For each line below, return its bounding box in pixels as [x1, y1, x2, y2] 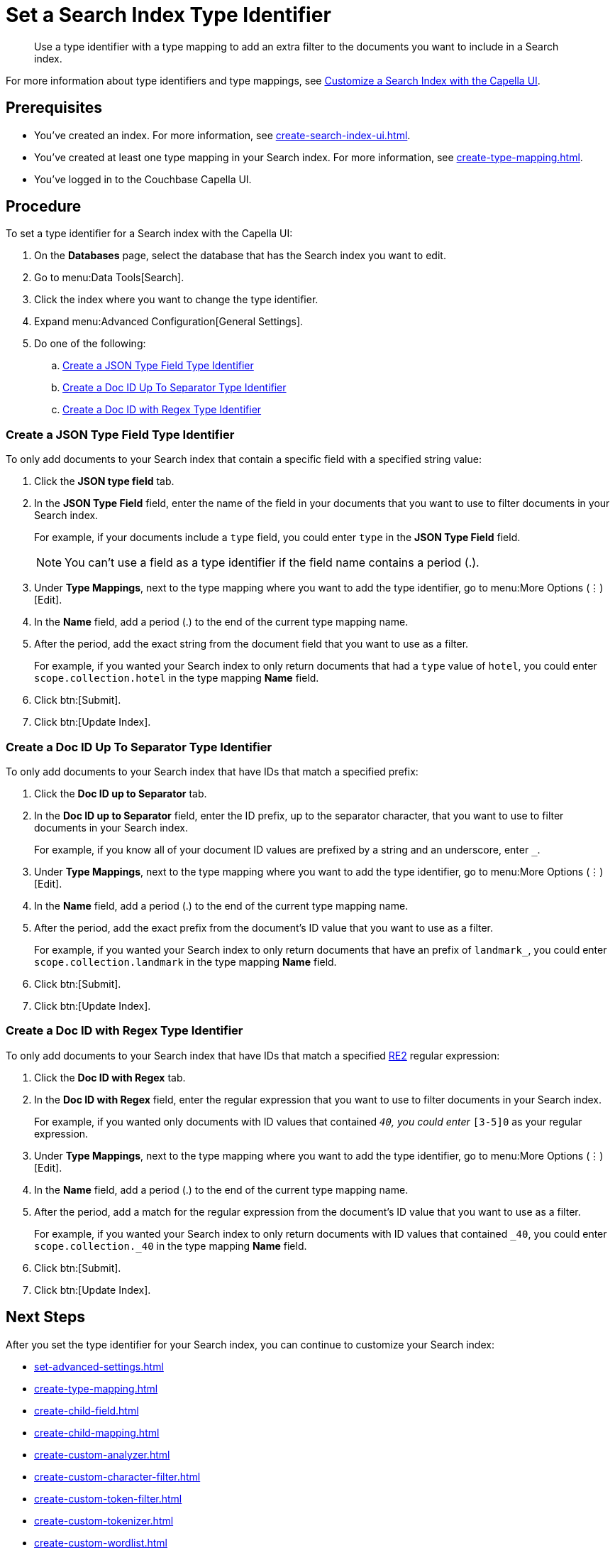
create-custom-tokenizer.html [34, 1514, 174, 1527]
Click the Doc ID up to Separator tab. [34, 787, 207, 800]
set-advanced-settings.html [34, 1360, 164, 1373]
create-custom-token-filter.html [34, 1492, 182, 1505]
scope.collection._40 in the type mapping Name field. [34, 1239, 307, 1252]
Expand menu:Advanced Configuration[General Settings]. [34, 315, 304, 328]
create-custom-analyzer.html [34, 1448, 170, 1461]
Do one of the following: [34, 337, 146, 350]
